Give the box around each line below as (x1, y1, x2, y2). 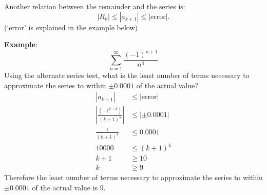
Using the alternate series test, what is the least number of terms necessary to (4, 70, 250, 81)
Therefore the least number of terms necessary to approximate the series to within (4, 172, 263, 183)
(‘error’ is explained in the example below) (4, 22, 138, 32)
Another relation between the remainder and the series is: (4, 1, 185, 11)
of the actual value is (32, 182, 98, 192)
